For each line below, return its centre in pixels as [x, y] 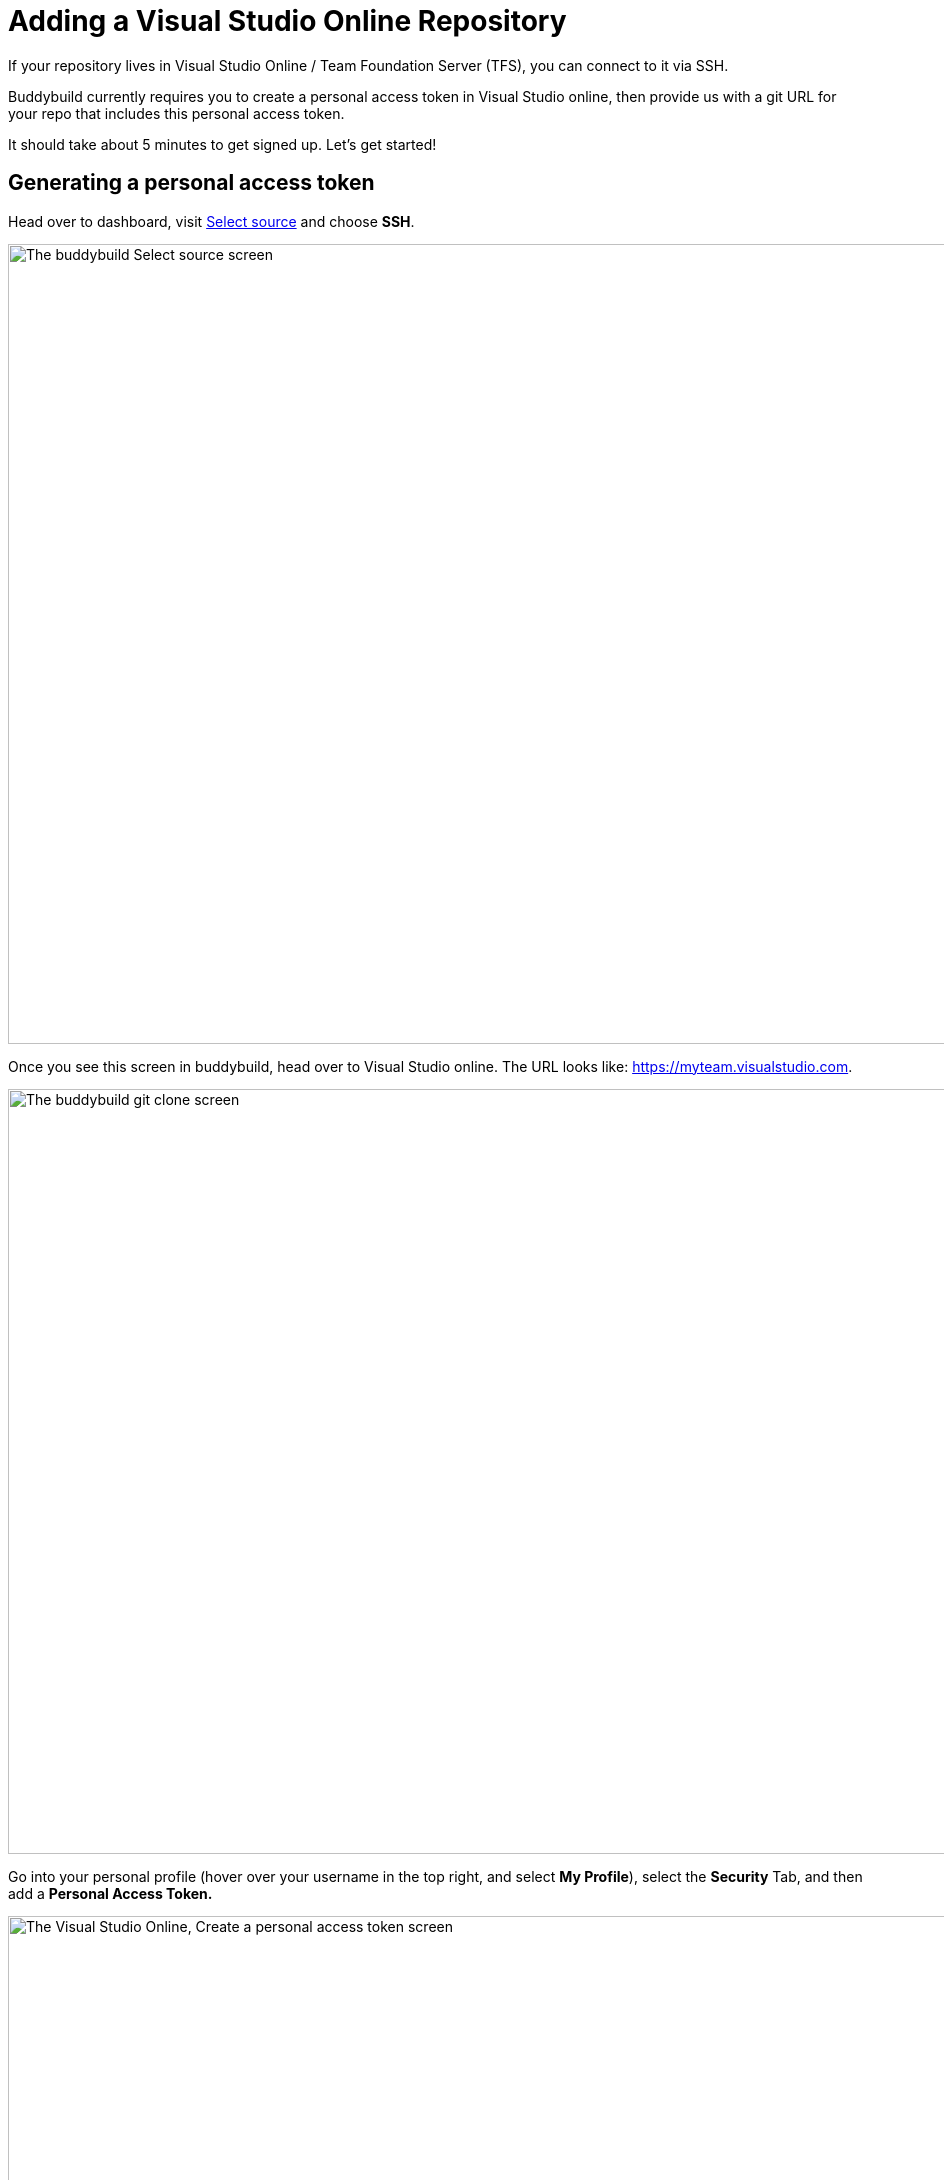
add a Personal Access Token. [110, 1893]
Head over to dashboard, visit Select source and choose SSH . [211, 221]
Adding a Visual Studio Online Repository [287, 21]
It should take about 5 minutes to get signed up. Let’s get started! [222, 144]
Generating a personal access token [191, 183]
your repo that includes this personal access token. [176, 113]
